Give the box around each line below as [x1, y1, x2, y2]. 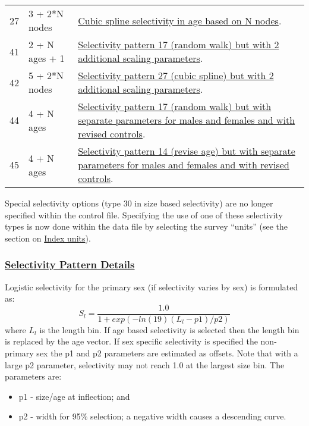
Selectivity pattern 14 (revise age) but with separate [78, 144, 295, 158]
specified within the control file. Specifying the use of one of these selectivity [5, 208, 283, 221]
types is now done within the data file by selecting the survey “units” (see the [5, 220, 288, 233]
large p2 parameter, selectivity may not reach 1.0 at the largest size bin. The [5, 358, 285, 371]
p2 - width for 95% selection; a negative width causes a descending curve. [18, 410, 286, 422]
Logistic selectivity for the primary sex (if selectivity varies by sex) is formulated [5, 280, 298, 293]
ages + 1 [29, 51, 65, 65]
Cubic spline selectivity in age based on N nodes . [78, 13, 282, 27]
